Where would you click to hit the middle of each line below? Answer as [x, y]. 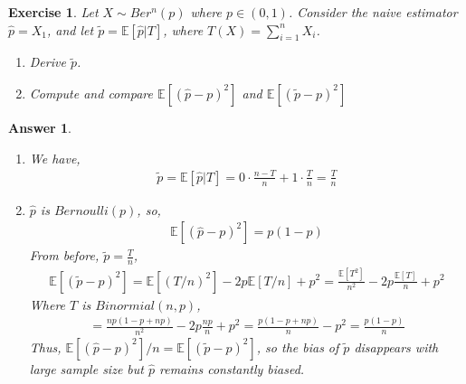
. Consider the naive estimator [373, 12]
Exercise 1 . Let [53, 12]
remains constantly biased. [232, 368]
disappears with [396, 347]
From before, [64, 255]
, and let [70, 29]
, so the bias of [298, 347]
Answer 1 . [40, 127]
